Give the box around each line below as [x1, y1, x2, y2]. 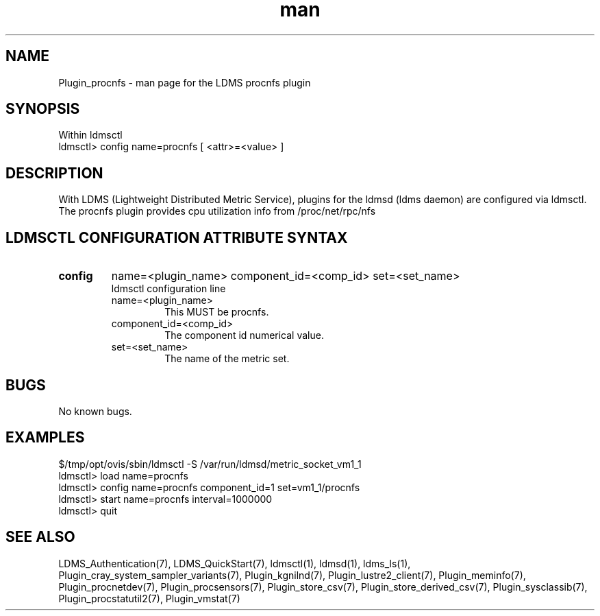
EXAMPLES [5, 429, 85, 447]
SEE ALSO [5, 528, 75, 546]
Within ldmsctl [58, 129, 123, 141]
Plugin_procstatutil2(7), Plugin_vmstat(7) [58, 592, 240, 604]
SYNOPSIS [5, 100, 80, 118]
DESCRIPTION [5, 164, 103, 182]
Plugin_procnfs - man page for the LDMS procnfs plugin [58, 76, 311, 88]
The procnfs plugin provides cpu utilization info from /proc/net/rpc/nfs [58, 205, 376, 217]
